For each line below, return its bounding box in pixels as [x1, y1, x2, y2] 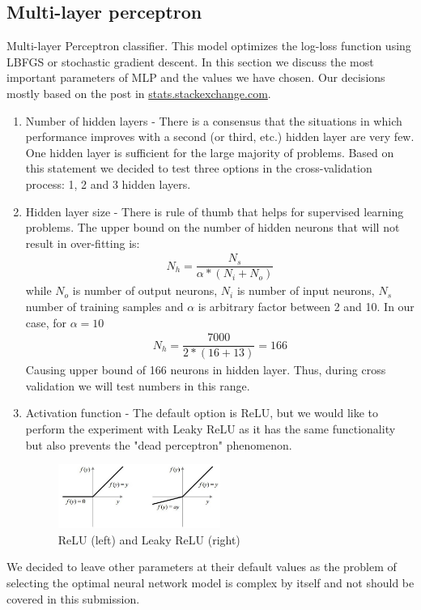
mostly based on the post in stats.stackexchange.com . [6, 84, 271, 101]
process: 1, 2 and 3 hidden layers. [25, 175, 191, 192]
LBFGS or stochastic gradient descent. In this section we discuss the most [6, 53, 374, 70]
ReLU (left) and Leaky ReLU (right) [57, 531, 240, 548]
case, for [25, 314, 67, 331]
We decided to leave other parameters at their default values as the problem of [6, 558, 397, 575]
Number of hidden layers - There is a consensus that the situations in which [25, 112, 402, 129]
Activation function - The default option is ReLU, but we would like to [25, 404, 379, 421]
